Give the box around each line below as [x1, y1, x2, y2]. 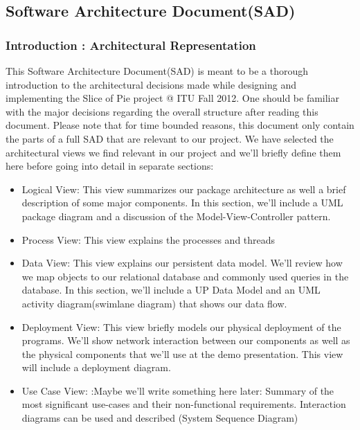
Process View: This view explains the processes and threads [21, 232, 276, 247]
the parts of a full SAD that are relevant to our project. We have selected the [6, 131, 334, 145]
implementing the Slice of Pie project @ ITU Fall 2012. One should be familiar [6, 91, 340, 105]
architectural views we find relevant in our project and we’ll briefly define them [6, 145, 341, 159]
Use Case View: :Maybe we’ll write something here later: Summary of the [21, 383, 334, 397]
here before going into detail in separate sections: [6, 159, 214, 173]
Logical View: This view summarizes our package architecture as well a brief [21, 181, 346, 196]
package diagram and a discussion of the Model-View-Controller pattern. [21, 208, 331, 223]
